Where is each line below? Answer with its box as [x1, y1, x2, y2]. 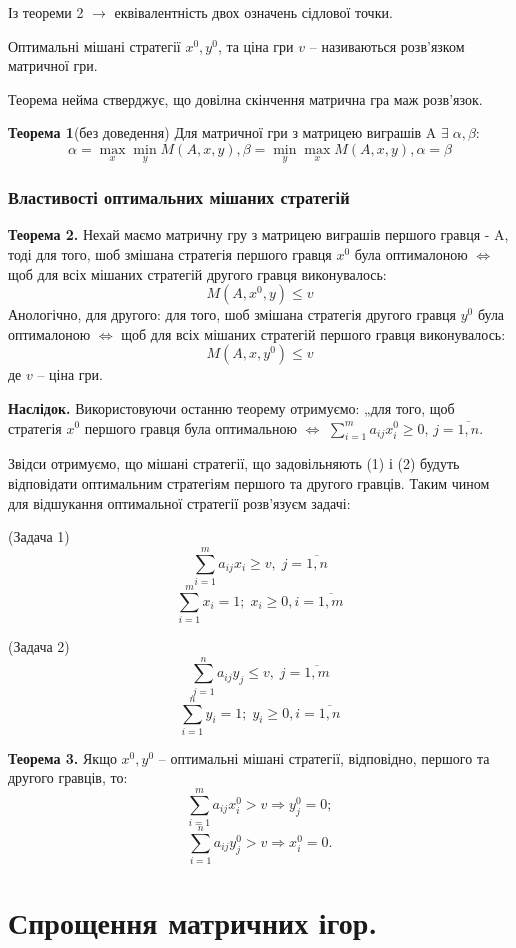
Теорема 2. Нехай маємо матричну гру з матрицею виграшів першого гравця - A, [8, 224, 509, 245]
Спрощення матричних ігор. [8, 902, 378, 943]
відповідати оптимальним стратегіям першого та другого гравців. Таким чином [8, 472, 490, 493]
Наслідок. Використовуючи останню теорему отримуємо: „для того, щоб [8, 397, 455, 418]
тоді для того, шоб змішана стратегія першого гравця [8, 244, 332, 264]
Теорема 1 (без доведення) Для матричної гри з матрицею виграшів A [8, 122, 437, 143]
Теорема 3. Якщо [8, 747, 117, 768]
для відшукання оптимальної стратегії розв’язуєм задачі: [8, 492, 351, 513]
